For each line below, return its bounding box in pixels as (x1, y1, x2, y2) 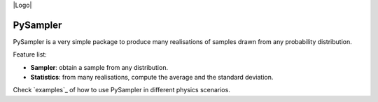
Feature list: (13, 50, 47, 59)
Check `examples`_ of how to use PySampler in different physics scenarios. (13, 86, 230, 94)
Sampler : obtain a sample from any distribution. (30, 63, 168, 71)
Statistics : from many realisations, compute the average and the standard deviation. (30, 73, 274, 82)
